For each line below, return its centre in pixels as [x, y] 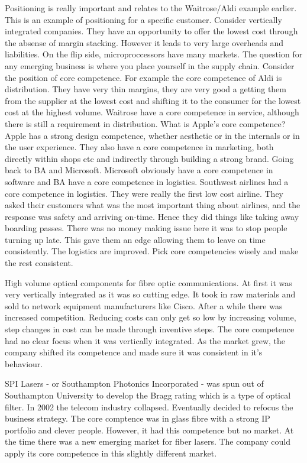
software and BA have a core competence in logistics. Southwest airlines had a [147, 181]
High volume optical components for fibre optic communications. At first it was [148, 282]
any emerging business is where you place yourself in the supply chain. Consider [150, 65]
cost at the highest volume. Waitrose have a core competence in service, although [152, 112]
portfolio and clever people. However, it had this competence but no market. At [149, 430]
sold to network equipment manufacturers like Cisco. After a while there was [144, 305]
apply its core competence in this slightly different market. [111, 453]
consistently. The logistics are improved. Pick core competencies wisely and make [152, 251]
